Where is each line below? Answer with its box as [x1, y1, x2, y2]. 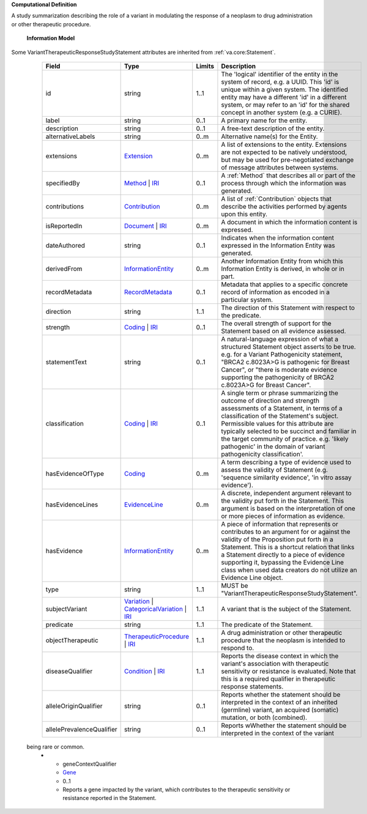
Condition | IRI [124, 667, 165, 675]
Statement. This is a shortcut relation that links [221, 542, 355, 551]
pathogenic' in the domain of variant [221, 442, 325, 451]
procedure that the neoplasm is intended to [221, 636, 346, 645]
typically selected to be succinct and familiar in [221, 427, 357, 435]
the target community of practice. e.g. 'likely [221, 434, 349, 443]
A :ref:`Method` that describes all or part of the [221, 171, 356, 180]
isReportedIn [45, 221, 83, 230]
